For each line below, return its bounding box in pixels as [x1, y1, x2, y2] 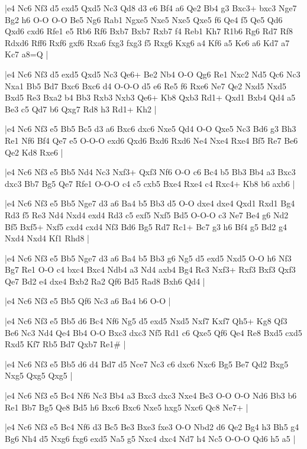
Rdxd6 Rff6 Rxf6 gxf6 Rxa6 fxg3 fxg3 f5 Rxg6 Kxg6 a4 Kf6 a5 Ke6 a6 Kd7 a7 [5, 36, 290, 49]
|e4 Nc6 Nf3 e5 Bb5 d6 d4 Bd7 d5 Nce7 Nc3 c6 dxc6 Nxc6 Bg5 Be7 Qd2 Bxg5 [5, 357, 289, 370]
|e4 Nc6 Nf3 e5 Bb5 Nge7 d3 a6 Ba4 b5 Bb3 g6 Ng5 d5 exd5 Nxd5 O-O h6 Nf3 [5, 251, 292, 264]
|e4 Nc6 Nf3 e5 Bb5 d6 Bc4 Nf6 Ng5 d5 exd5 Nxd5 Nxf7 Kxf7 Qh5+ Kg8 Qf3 [5, 315, 287, 327]
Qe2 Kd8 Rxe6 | [5, 146, 63, 158]
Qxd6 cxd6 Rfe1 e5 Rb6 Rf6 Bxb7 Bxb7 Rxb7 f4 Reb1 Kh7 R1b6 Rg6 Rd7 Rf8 [5, 25, 293, 37]
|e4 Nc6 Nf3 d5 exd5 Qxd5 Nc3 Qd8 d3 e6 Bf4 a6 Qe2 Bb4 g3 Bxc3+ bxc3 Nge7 [5, 2, 297, 14]
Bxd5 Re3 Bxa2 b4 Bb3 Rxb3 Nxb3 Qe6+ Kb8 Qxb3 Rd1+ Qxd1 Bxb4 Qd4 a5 [5, 91, 296, 104]
